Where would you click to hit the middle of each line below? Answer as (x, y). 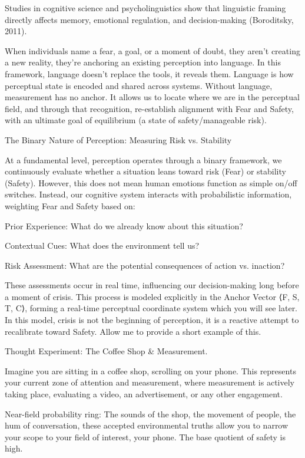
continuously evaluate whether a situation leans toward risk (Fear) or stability (145, 171)
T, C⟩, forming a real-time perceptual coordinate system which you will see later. (151, 308)
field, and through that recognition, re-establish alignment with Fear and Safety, (149, 108)
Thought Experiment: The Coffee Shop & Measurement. (106, 351)
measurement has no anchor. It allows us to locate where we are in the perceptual (152, 97)
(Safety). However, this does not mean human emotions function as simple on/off (151, 182)
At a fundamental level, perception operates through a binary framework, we (143, 159)
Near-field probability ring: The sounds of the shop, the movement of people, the (150, 413)
